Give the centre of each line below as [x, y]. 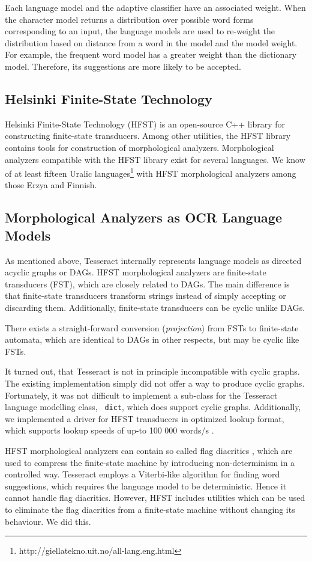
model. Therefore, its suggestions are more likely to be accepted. [123, 66]
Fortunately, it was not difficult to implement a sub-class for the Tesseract [141, 395]
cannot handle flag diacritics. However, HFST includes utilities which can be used [155, 498]
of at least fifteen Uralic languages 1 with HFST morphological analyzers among [151, 172]
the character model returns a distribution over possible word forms [129, 19]
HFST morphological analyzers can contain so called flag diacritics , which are [149, 450]
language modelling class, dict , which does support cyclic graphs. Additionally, [153, 407]
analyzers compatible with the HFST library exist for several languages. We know [155, 159]
